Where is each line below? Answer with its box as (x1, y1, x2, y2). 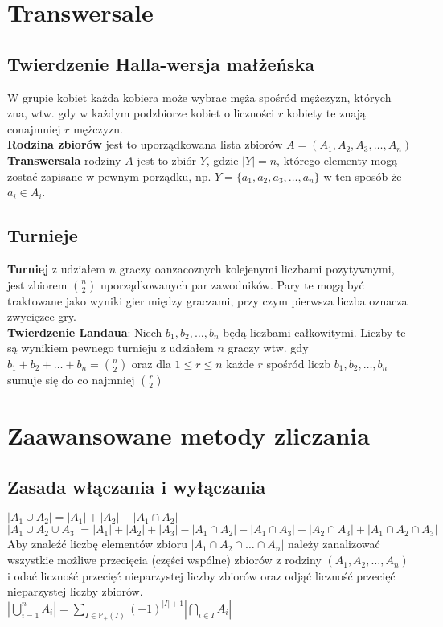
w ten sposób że (323, 167, 402, 184)
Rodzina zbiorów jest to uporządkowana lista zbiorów (7, 136, 283, 153)
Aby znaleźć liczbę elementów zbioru (7, 535, 187, 552)
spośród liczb (266, 354, 331, 371)
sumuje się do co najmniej (7, 371, 135, 387)
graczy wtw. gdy (228, 339, 309, 356)
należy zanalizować (288, 535, 380, 552)
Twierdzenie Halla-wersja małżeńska (7, 51, 314, 76)
